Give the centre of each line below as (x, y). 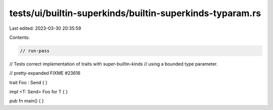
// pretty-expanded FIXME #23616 (45, 73)
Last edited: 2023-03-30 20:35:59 (45, 28)
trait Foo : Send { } (28, 82)
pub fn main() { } (27, 101)
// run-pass (35, 51)
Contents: (19, 37)
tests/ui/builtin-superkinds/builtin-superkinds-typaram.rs (135, 13)
